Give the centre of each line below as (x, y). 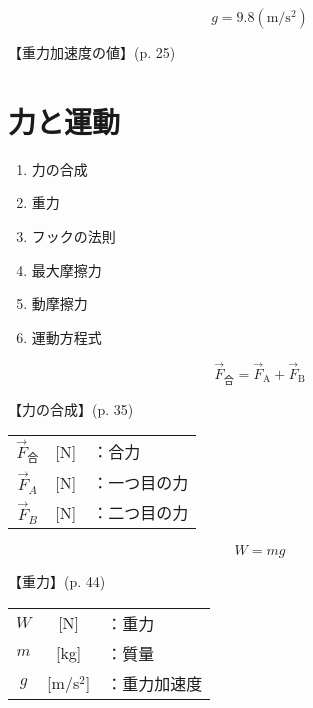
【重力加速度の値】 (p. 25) (92, 52)
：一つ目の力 (140, 483)
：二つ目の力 (140, 513)
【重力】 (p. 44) (57, 581)
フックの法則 (73, 235)
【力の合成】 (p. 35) (71, 408)
